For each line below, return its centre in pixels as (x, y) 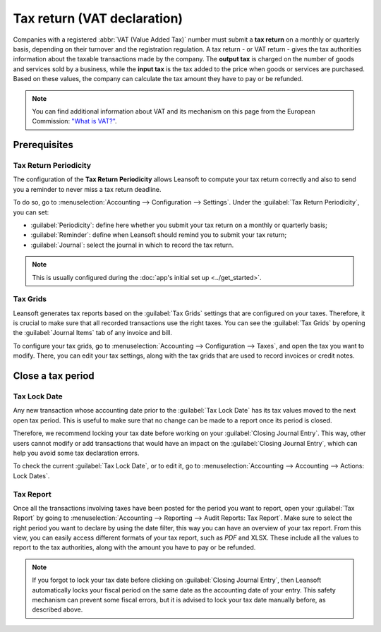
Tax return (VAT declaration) (98, 18)
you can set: (31, 212)
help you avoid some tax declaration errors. (76, 453)
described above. (58, 609)
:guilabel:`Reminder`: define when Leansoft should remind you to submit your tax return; (159, 235)
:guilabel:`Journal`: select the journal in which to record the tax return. (132, 245)
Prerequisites (43, 145)
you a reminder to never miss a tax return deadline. (87, 189)
